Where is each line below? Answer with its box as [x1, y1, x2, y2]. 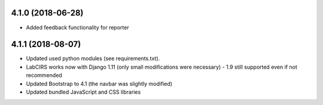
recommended [26, 72, 62, 79]
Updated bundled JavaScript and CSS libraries [26, 88, 141, 95]
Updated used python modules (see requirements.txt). [26, 55, 160, 62]
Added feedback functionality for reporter [26, 24, 129, 31]
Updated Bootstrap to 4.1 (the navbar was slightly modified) [26, 80, 173, 87]
